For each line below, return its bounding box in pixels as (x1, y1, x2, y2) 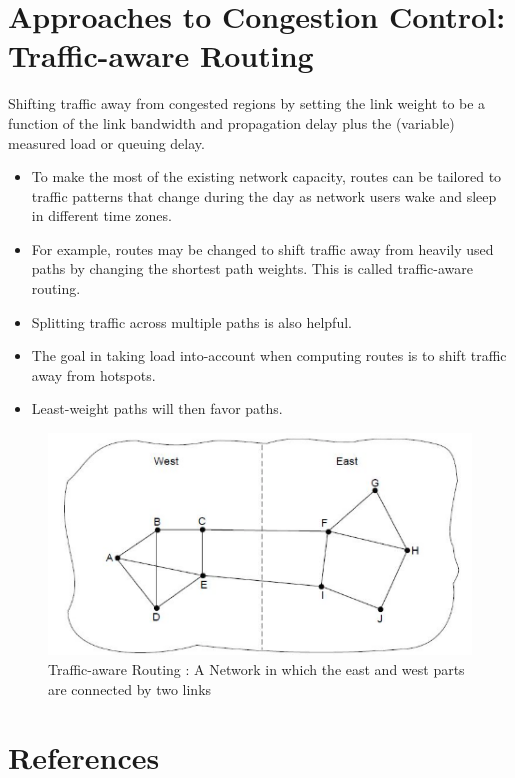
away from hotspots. (31, 364, 156, 385)
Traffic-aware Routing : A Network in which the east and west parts (48, 658, 465, 679)
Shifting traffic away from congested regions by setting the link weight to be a (8, 93, 486, 114)
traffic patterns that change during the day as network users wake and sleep (31, 185, 497, 206)
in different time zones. (31, 205, 172, 226)
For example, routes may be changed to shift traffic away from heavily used (31, 238, 494, 259)
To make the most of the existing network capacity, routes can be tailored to (31, 166, 502, 187)
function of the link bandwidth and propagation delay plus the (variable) (8, 112, 455, 133)
